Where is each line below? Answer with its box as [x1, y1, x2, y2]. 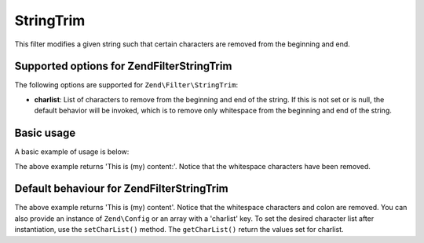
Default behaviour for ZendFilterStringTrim [14, 182, 228, 196]
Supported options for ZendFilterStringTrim [14, 60, 232, 73]
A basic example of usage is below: [14, 147, 130, 156]
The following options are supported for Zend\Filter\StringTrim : [14, 80, 239, 90]
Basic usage [14, 127, 76, 140]
